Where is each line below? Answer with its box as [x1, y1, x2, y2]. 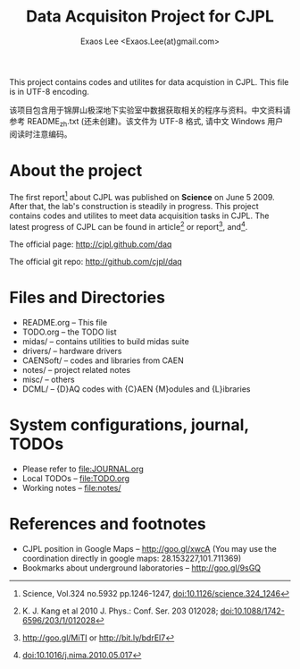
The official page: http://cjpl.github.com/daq [9, 239, 172, 250]
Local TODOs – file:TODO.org [21, 472, 130, 484]
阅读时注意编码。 [9, 128, 72, 140]
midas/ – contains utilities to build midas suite [21, 335, 189, 346]
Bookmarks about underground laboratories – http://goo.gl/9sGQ [21, 562, 262, 573]
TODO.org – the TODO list [21, 326, 118, 337]
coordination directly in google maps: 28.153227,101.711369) [21, 553, 242, 563]
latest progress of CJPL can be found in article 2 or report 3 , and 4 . [9, 220, 248, 232]
